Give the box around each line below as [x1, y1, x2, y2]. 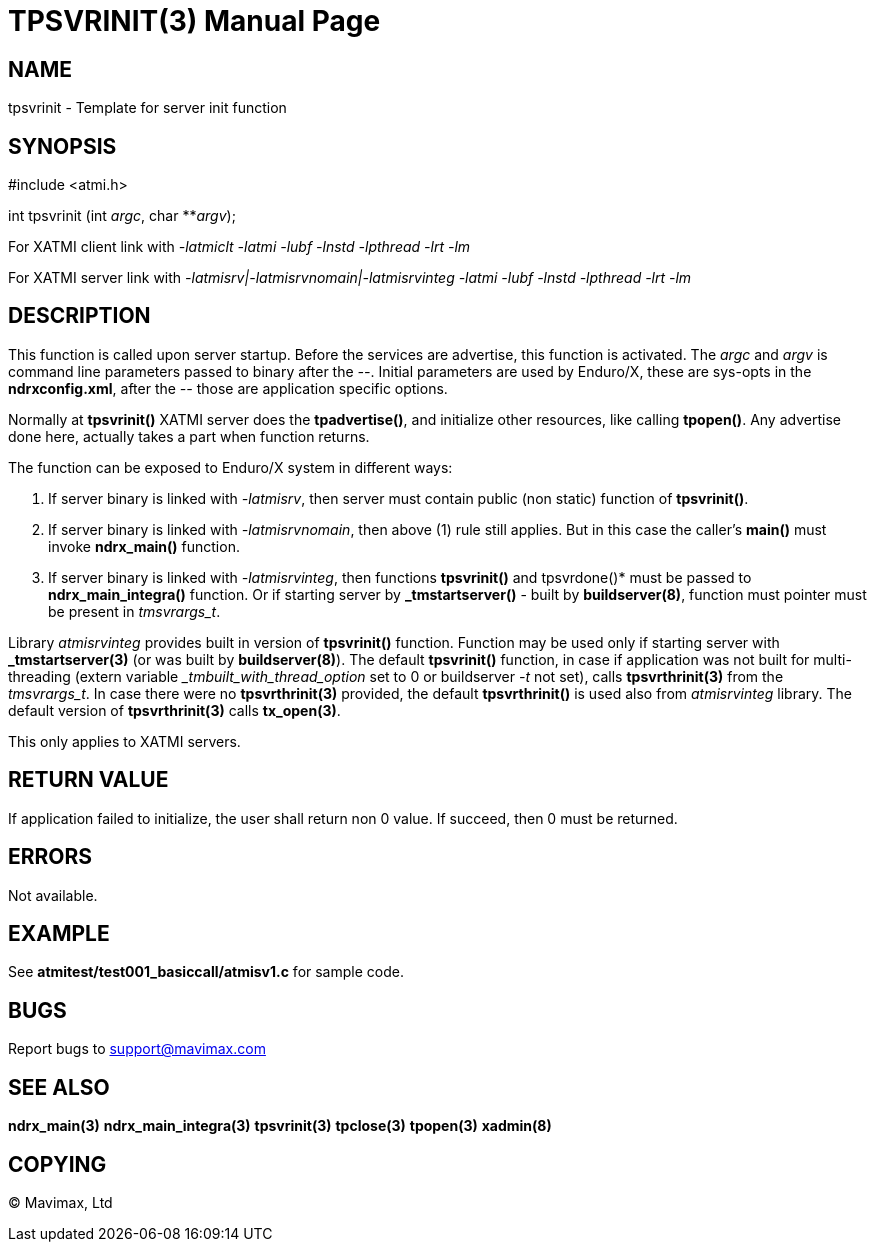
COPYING [8, 1151, 107, 1177]
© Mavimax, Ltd [8, 1193, 113, 1211]
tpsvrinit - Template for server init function [8, 99, 287, 117]
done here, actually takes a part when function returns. [8, 427, 370, 445]
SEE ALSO [8, 1074, 110, 1100]
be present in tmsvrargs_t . [48, 602, 221, 620]
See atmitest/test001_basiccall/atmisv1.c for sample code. [8, 963, 404, 981]
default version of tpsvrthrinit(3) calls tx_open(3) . [8, 701, 341, 719]
